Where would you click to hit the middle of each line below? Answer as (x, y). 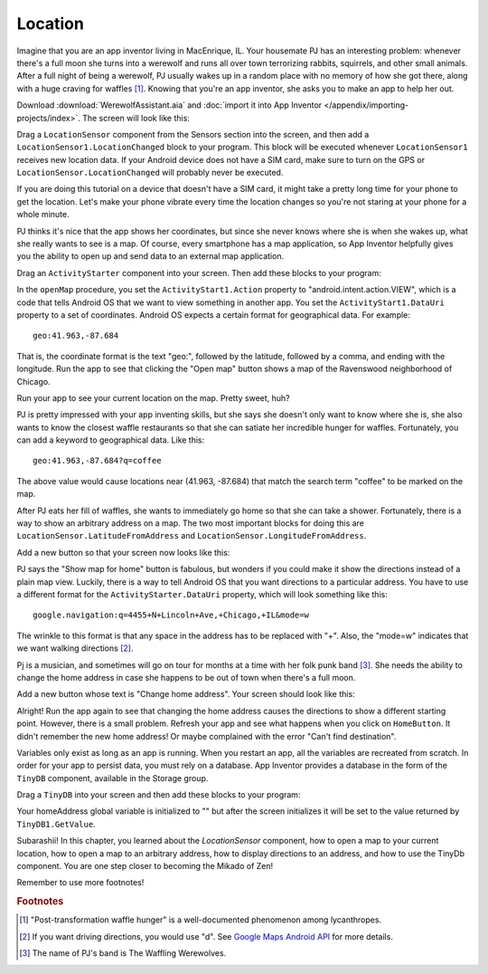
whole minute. (43, 215)
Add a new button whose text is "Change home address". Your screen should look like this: (186, 694)
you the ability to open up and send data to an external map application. (150, 256)
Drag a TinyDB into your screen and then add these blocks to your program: (159, 795)
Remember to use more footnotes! (80, 883)
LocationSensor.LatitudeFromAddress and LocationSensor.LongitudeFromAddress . (192, 536)
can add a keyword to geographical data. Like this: (111, 440)
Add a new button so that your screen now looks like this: (123, 552)
